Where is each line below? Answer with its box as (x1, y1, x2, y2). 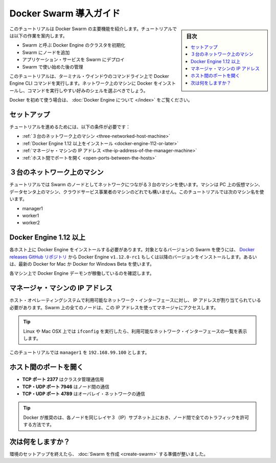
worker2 (22, 219, 40, 226)
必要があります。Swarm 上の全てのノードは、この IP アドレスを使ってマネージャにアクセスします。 (9, 304, 219, 310)
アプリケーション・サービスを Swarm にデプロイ (22, 56, 125, 63)
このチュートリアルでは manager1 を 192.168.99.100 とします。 (9, 349, 150, 356)
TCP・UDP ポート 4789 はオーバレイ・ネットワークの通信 (22, 391, 145, 397)
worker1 (22, 213, 39, 218)
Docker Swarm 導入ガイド (9, 8, 121, 19)
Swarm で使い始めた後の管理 (22, 64, 83, 70)
